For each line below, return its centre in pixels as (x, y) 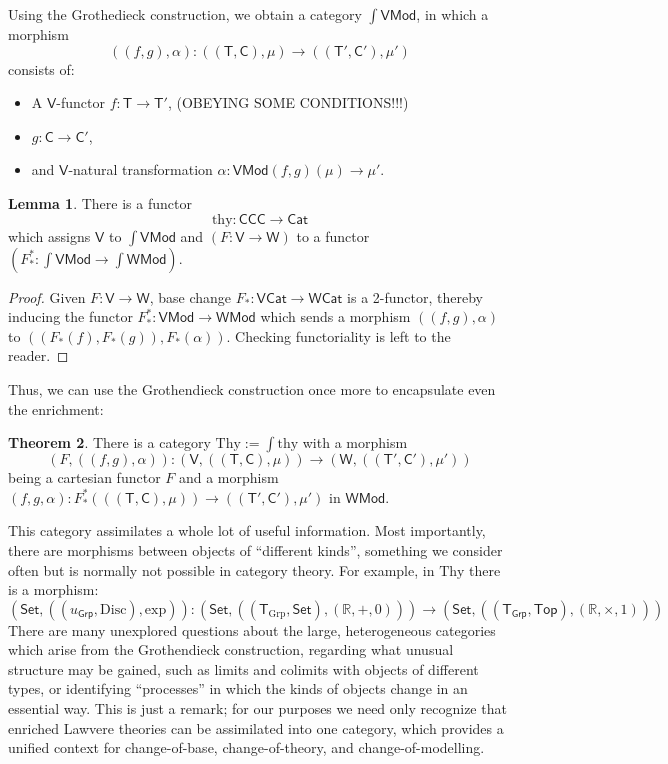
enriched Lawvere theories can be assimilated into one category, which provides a (256, 727)
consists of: (41, 68)
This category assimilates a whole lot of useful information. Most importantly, (247, 530)
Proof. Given (47, 296)
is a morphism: (53, 589)
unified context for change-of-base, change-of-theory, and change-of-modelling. (246, 747)
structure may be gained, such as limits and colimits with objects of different (243, 668)
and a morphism (228, 477)
